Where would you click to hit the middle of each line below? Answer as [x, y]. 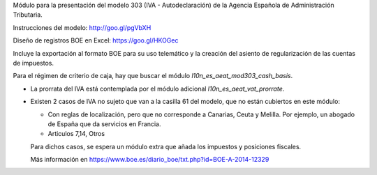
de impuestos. [33, 63]
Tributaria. [28, 15]
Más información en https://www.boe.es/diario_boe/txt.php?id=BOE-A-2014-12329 [150, 160]
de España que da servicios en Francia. [104, 124]
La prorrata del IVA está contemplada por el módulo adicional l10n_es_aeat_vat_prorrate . [157, 89]
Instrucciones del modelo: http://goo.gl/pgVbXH [82, 27]
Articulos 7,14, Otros [76, 134]
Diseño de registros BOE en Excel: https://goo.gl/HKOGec [96, 40]
